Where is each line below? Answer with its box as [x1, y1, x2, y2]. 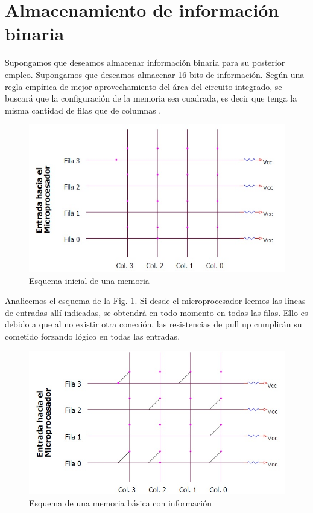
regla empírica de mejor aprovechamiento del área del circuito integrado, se [5, 80, 282, 92]
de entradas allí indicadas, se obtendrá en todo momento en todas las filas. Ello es [5, 306, 308, 318]
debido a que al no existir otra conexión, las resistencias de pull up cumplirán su [5, 318, 302, 331]
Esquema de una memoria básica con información [29, 497, 212, 509]
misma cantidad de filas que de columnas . [5, 103, 162, 116]
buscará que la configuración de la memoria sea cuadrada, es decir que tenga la [5, 92, 297, 105]
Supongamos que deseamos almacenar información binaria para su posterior [5, 56, 285, 69]
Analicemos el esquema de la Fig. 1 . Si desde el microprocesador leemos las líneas [5, 294, 306, 307]
